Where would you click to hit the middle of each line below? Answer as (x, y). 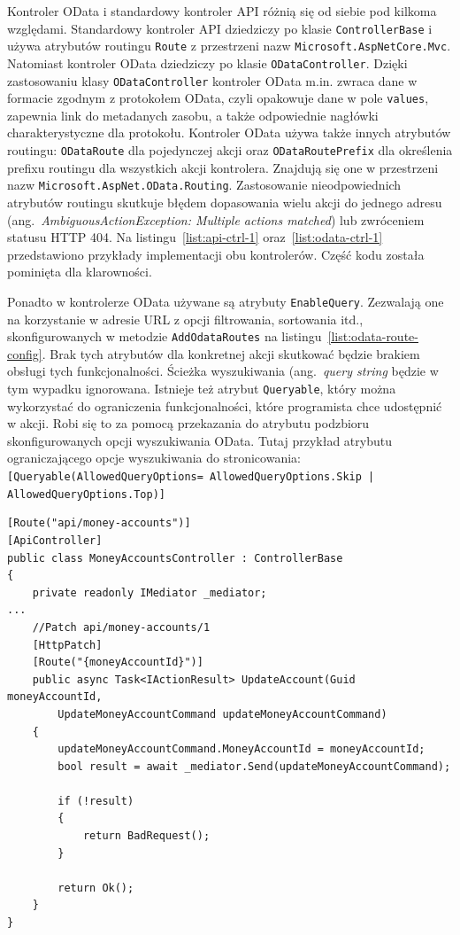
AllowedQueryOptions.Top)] (86, 494)
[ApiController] (55, 540)
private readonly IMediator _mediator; (149, 592)
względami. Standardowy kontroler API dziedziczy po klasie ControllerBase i (220, 28)
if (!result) (96, 801)
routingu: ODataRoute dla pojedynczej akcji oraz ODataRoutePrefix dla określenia (230, 150)
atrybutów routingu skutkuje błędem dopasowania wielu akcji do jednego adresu (225, 202)
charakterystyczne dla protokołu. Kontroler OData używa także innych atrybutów (229, 132)
